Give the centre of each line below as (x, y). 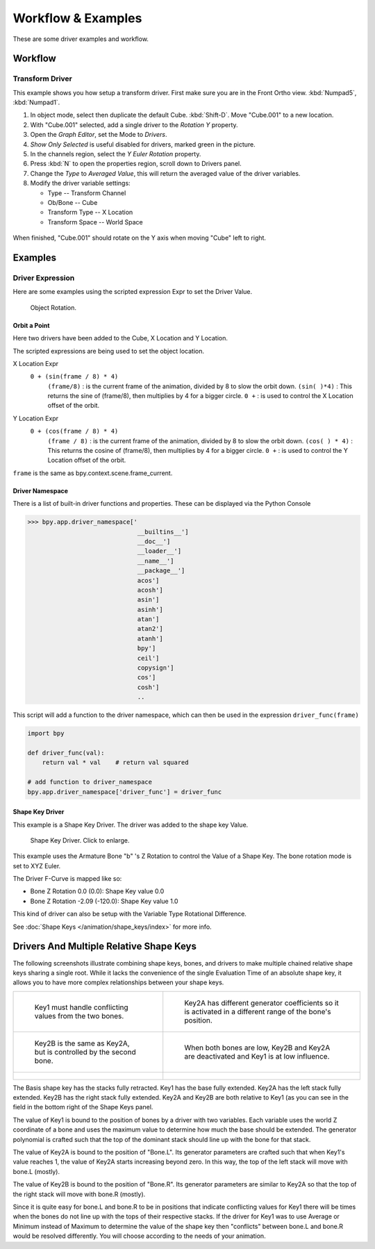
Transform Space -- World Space (95, 222)
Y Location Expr (36, 418)
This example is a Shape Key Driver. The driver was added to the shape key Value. (131, 825)
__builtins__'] (163, 532)
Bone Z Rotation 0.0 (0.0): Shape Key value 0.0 (97, 891)
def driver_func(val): (66, 753)
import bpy (46, 734)
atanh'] (150, 638)
